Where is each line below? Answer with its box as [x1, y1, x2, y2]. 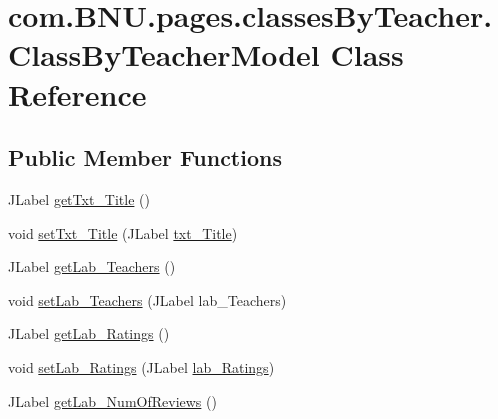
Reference [8, 73, 147, 114]
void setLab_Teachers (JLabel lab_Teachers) [8, 289, 287, 310]
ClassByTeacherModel [8, 34, 320, 75]
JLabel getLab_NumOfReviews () [8, 390, 217, 411]
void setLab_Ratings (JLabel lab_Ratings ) [8, 356, 275, 377]
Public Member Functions [8, 142, 282, 173]
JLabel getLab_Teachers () [8, 256, 176, 277]
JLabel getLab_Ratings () [8, 323, 170, 344]
